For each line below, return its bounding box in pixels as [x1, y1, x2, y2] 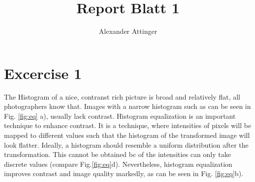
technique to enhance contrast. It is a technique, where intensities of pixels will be [4, 120, 252, 130]
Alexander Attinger [98, 26, 158, 36]
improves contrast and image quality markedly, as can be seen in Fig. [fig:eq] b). [4, 168, 243, 179]
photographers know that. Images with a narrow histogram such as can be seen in [4, 101, 251, 111]
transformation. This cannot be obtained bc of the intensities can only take [4, 149, 231, 159]
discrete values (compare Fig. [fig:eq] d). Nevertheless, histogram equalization [4, 158, 232, 169]
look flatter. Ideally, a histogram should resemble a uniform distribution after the [4, 139, 249, 150]
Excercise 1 [4, 63, 82, 83]
